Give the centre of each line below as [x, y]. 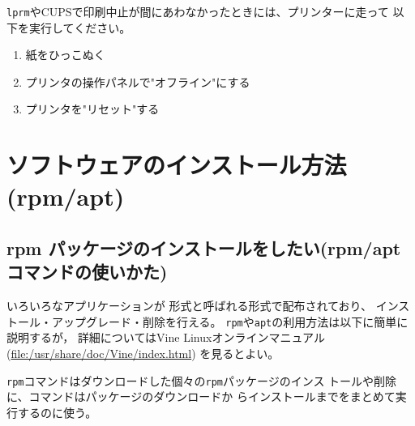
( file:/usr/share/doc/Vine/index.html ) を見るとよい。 [143, 354]
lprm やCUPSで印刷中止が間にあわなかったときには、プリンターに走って [198, 11]
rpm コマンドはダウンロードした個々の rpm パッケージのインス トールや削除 [202, 380]
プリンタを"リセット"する [92, 109]
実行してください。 [80, 27]
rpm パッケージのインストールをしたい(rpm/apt [204, 247]
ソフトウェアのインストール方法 [177, 165]
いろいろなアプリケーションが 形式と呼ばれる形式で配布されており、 [189, 306]
